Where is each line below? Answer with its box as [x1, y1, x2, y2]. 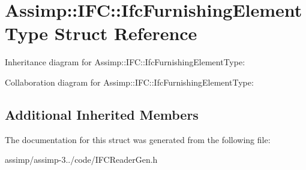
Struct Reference [54, 21, 197, 45]
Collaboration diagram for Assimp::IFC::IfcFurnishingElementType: [5, 75, 254, 88]
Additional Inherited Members [5, 105, 199, 123]
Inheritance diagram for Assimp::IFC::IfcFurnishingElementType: [5, 56, 245, 68]
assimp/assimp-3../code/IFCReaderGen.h [5, 153, 158, 166]
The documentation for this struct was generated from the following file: [5, 133, 271, 145]
